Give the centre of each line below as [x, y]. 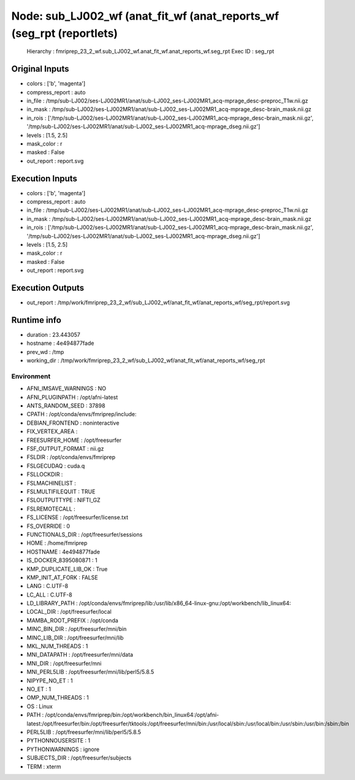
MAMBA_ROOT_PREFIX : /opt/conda [73, 620]
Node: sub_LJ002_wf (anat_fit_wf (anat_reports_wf [145, 16]
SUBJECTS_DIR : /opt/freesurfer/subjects [79, 758]
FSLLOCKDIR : [45, 474]
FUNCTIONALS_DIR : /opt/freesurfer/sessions [85, 535]
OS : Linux [40, 706]
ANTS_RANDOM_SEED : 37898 [66, 406]
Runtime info [36, 320]
